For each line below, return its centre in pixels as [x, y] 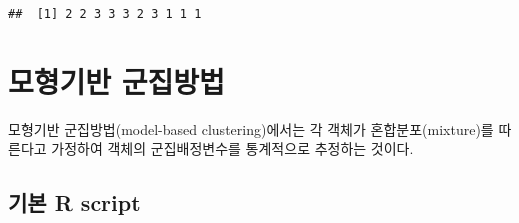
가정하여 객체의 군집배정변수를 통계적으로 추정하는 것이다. [232, 148]
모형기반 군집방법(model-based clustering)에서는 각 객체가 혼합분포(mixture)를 [251, 128]
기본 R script [74, 202]
